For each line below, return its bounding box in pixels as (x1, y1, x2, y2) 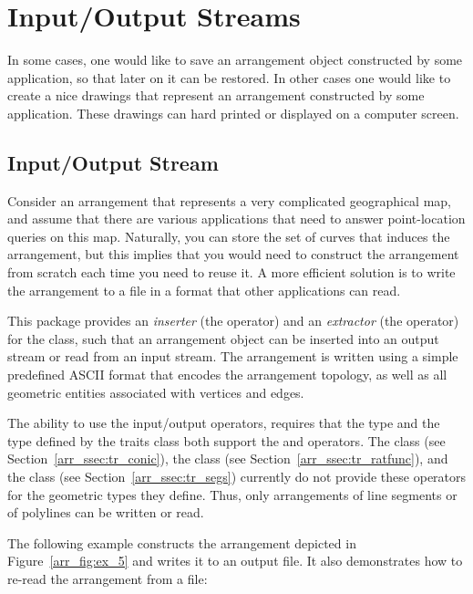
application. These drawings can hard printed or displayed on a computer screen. (7, 103, 459, 122)
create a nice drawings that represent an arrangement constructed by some (7, 86, 425, 105)
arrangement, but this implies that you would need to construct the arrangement (7, 245, 459, 264)
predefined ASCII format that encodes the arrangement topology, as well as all (7, 365, 447, 384)
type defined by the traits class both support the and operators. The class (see (7, 431, 446, 450)
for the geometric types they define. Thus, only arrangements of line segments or (7, 485, 458, 504)
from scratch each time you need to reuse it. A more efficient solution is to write (7, 263, 456, 282)
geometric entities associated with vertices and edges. (7, 382, 304, 401)
